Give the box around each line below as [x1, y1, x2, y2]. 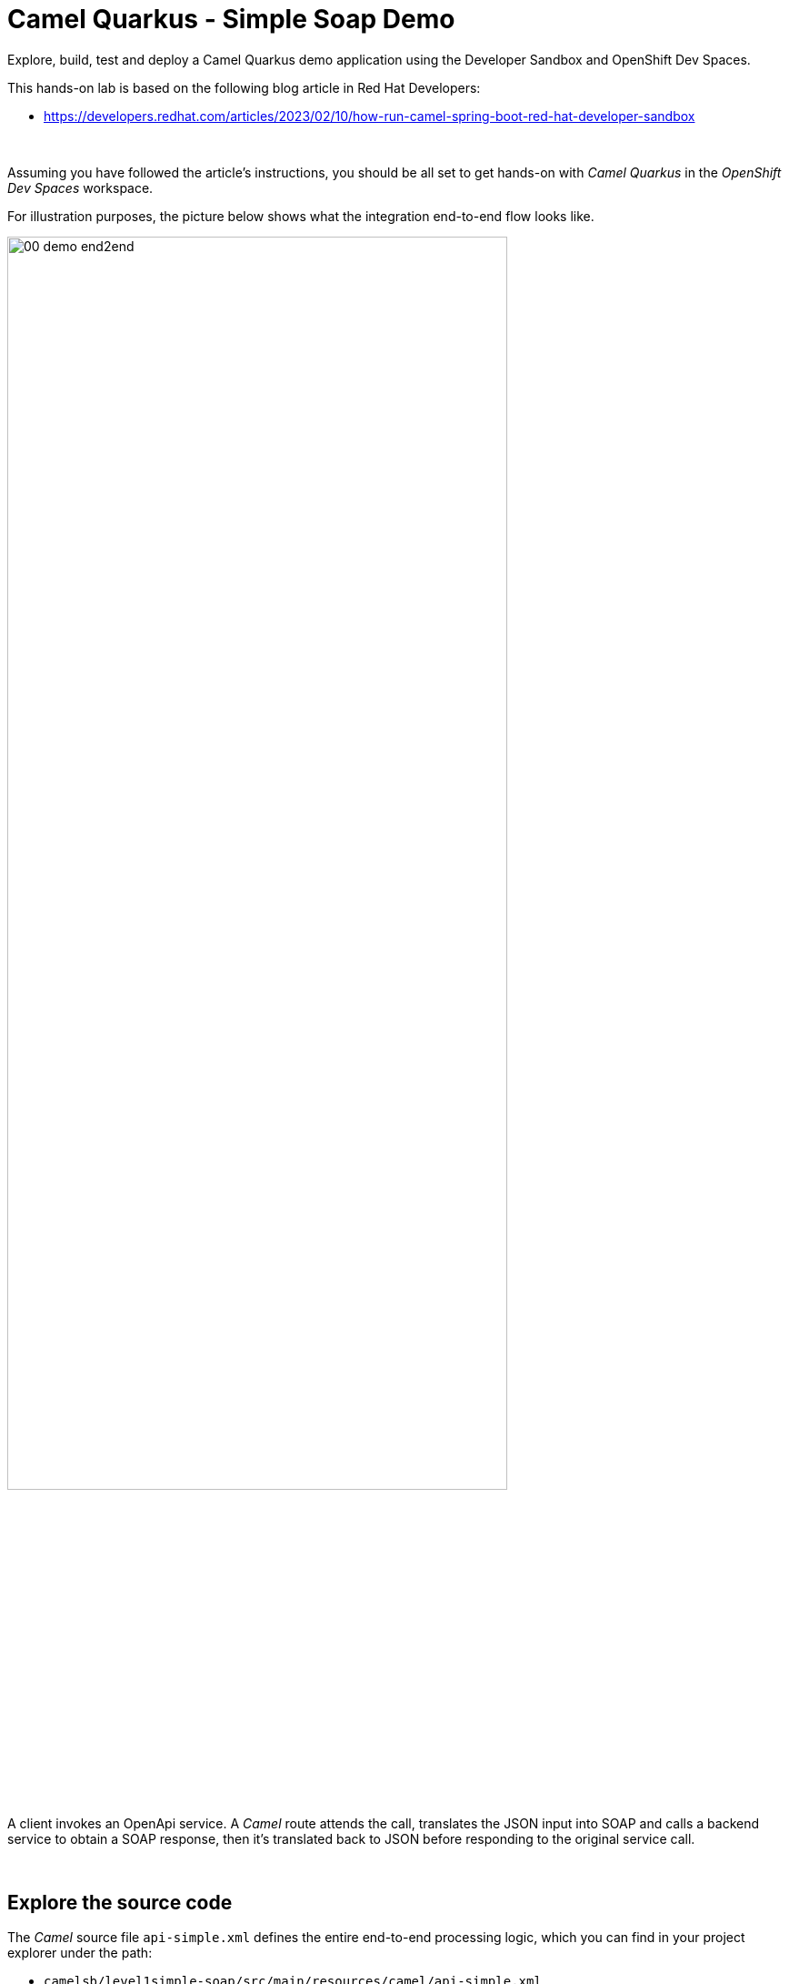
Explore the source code [7, 1890, 233, 1914]
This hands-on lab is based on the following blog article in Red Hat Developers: [7, 79, 481, 96]
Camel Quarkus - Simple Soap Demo [7, 4, 455, 35]
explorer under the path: [7, 1945, 153, 1961]
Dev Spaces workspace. [7, 179, 154, 196]
